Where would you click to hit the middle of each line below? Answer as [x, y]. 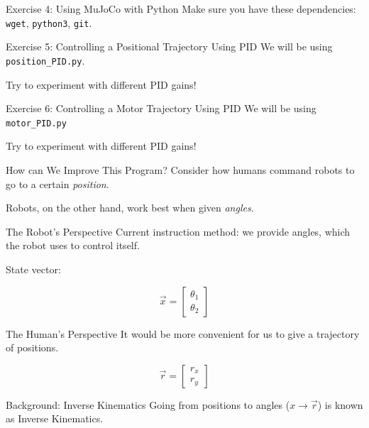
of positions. [32, 347]
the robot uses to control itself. [73, 245]
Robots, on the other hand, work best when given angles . [130, 208]
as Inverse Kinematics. [55, 418]
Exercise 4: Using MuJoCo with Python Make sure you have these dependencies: [181, 9]
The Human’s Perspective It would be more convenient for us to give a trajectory [183, 333]
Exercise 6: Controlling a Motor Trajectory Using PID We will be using [161, 108]
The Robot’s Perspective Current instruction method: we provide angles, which [178, 231]
